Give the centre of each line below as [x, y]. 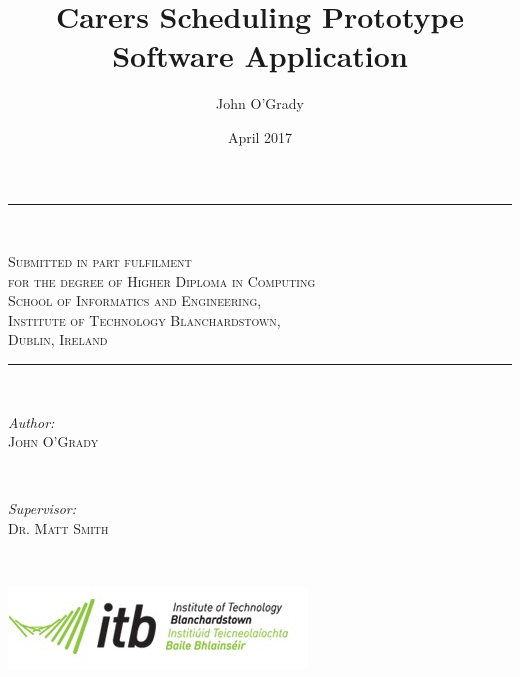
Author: [31, 421]
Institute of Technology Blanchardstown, [144, 319]
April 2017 [260, 136]
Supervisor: [42, 508]
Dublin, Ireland [58, 339]
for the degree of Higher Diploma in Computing [162, 280]
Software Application [260, 55]
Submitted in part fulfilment [100, 261]
